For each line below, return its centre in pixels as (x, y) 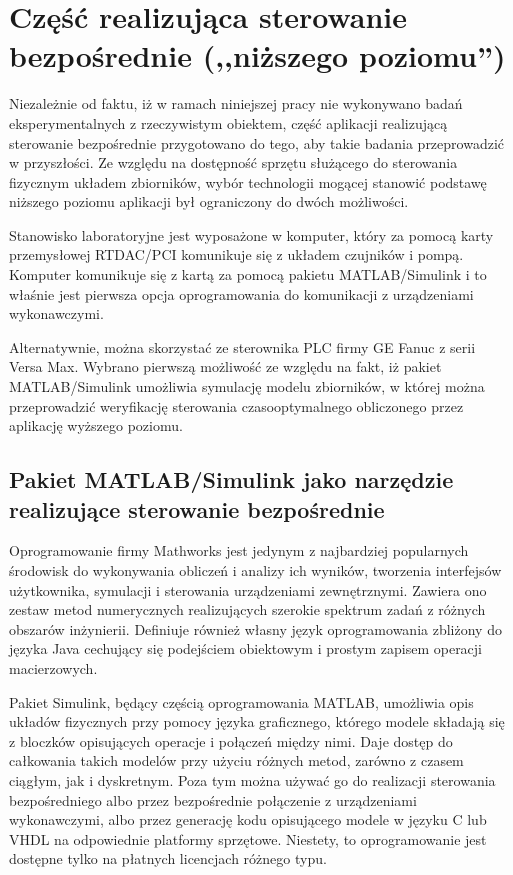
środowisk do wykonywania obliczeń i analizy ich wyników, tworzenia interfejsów (255, 570)
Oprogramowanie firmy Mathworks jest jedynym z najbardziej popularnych (239, 550)
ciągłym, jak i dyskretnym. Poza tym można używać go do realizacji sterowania (252, 779)
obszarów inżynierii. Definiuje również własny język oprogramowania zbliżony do (255, 628)
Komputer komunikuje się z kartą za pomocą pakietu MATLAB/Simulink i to (248, 274)
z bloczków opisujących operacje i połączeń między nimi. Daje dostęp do (231, 740)
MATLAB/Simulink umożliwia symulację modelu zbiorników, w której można (247, 386)
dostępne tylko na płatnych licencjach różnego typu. (168, 858)
